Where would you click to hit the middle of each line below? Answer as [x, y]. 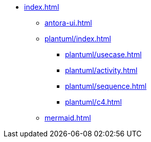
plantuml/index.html [78, 39]
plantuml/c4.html [93, 102]
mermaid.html [68, 118]
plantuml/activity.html [101, 70]
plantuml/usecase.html [103, 54]
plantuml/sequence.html [106, 86]
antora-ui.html [68, 23]
